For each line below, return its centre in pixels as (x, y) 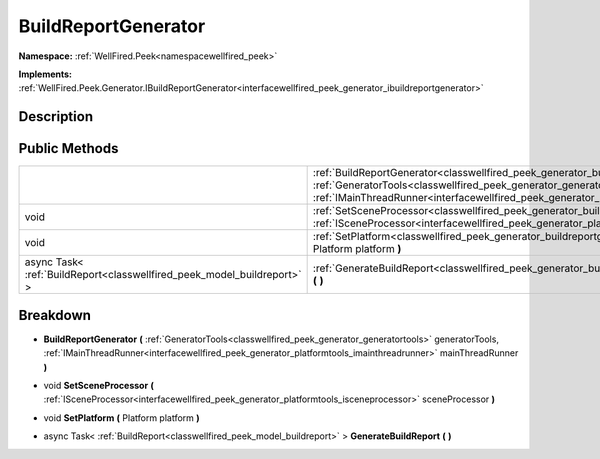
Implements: (45, 74)
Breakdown (55, 315)
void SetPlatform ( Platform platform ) (121, 417)
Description (56, 116)
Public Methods (68, 148)
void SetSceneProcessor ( (99, 385)
